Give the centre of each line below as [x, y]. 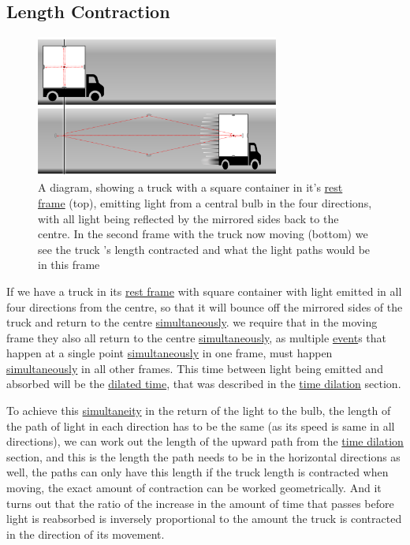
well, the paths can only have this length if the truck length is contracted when [198, 472]
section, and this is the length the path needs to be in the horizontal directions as [203, 456]
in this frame [69, 265]
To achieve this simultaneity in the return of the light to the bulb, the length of [199, 411]
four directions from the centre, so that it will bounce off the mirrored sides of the [205, 306]
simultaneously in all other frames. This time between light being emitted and [195, 368]
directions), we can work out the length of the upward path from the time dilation [205, 441]
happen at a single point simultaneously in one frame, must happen [170, 353]
